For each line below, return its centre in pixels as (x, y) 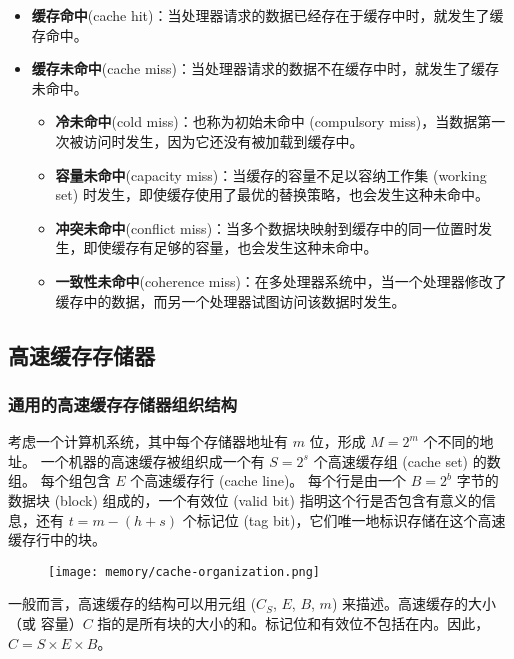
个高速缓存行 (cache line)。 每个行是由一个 (268, 480)
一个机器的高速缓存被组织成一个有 (152, 460)
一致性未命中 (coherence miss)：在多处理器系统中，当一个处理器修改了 (281, 280)
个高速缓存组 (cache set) (391, 460)
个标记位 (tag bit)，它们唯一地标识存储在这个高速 (344, 519)
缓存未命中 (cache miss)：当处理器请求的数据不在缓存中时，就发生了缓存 (265, 68)
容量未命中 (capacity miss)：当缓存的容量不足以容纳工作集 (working (271, 174)
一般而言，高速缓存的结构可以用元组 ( (132, 603)
